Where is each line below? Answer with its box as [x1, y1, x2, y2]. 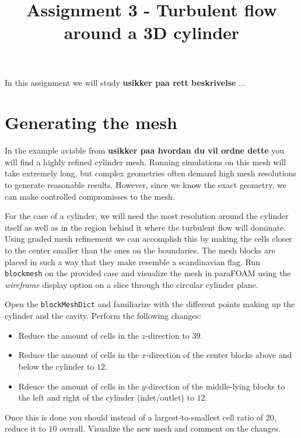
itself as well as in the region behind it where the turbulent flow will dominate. [5, 221, 286, 233]
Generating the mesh [5, 110, 177, 134]
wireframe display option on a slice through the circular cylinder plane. [5, 278, 258, 290]
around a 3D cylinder [64, 20, 240, 44]
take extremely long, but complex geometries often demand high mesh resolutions [5, 167, 296, 179]
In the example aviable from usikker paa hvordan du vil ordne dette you [5, 144, 284, 157]
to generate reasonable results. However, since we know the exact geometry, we [5, 179, 286, 191]
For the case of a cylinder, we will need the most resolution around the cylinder [5, 210, 289, 222]
